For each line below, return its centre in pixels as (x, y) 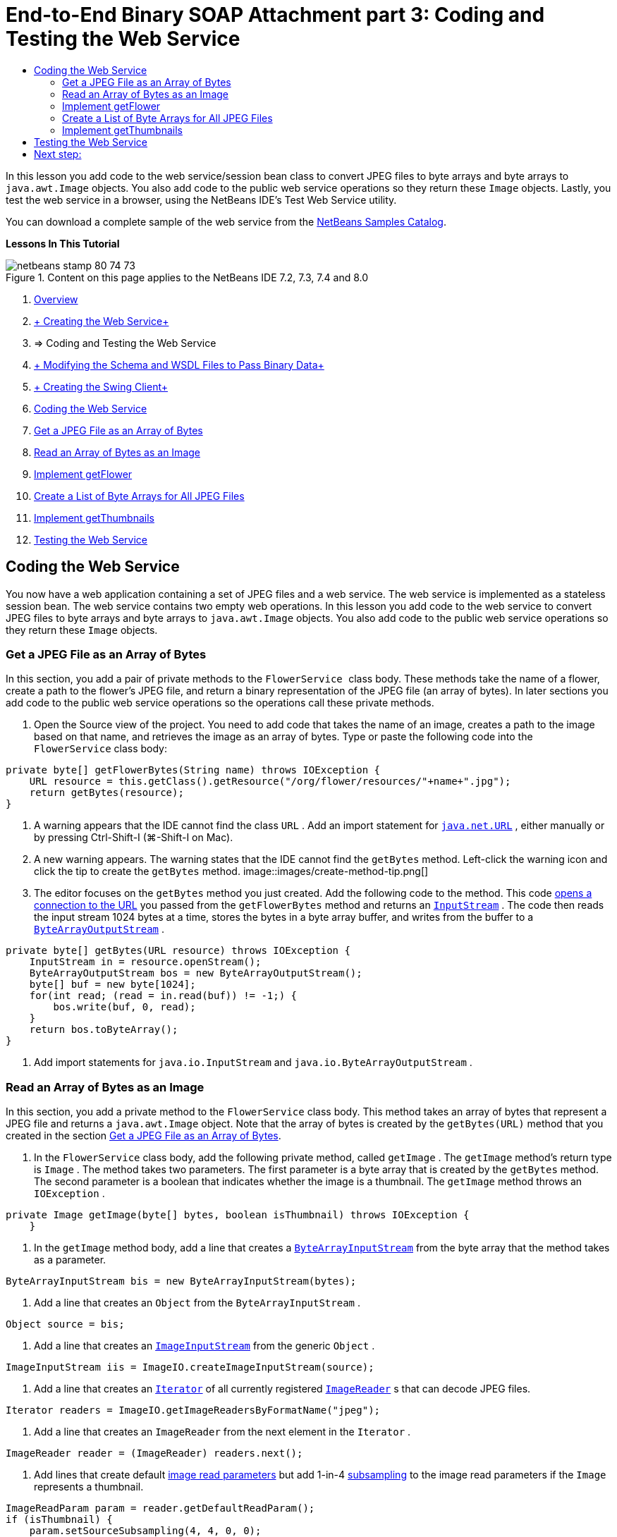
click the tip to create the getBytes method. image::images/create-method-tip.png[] (231, 871)
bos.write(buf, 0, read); (124, 1007)
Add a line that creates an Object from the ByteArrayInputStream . (197, 1303)
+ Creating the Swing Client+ (101, 386)
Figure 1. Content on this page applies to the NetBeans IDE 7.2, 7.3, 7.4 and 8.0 (187, 277)
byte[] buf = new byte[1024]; (112, 985)
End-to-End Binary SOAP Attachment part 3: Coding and (275, 15)
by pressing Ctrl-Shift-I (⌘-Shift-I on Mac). (134, 838)
